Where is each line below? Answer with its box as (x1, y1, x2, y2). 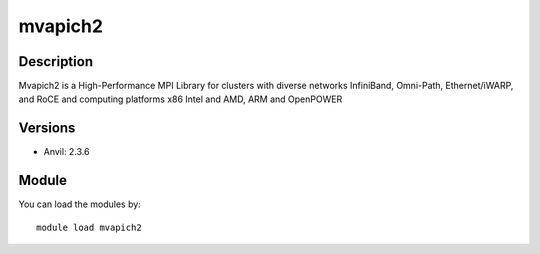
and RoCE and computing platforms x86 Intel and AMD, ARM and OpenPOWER (18, 93, 343, 105)
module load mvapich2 (36, 221, 142, 233)
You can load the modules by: (18, 198, 142, 210)
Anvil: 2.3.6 (43, 146, 90, 158)
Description (18, 53, 94, 70)
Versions (18, 120, 76, 137)
